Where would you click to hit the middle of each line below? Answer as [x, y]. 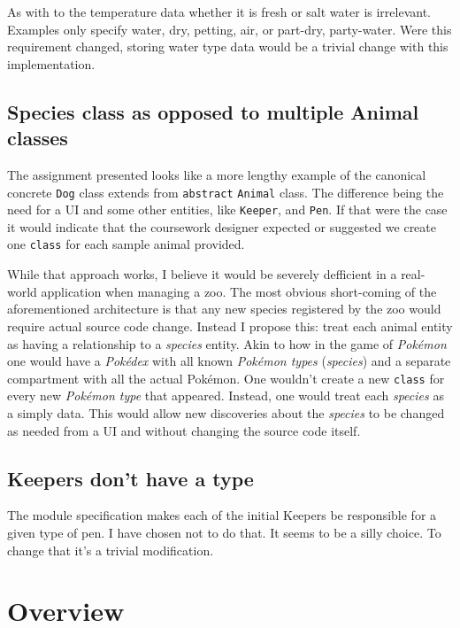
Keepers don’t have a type [130, 478]
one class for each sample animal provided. [126, 244]
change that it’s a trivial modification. [111, 550]
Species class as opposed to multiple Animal [213, 111]
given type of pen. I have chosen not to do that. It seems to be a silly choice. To [224, 532]
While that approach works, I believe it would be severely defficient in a [202, 274]
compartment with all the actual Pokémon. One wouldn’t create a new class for [226, 378]
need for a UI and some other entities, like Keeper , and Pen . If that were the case [227, 209]
